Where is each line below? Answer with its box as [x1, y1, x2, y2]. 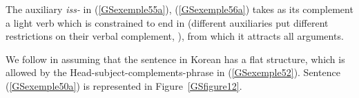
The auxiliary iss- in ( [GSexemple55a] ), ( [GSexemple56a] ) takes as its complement [6, 2, 353, 16]
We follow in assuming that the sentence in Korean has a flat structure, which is [6, 51, 345, 66]
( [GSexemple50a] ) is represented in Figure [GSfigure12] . [6, 78, 242, 93]
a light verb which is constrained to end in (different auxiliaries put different [6, 15, 329, 29]
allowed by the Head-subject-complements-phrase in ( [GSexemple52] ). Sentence [6, 65, 340, 79]
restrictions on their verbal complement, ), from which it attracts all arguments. [6, 29, 344, 43]
